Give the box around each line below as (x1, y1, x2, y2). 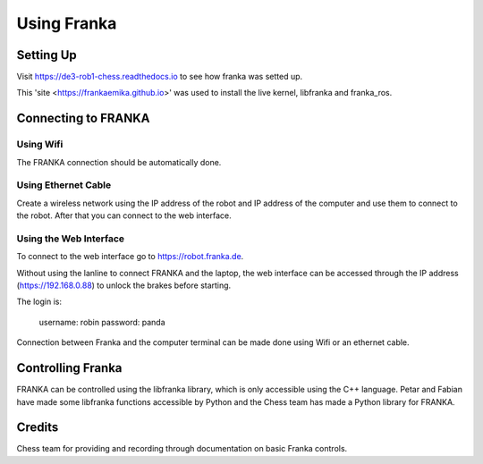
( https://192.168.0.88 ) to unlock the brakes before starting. (16, 280, 232, 291)
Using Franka (16, 13, 117, 33)
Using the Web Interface (16, 232, 125, 245)
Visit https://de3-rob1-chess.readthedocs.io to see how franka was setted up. (16, 72, 303, 82)
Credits (16, 420, 59, 435)
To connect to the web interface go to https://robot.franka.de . (16, 251, 244, 262)
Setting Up (16, 47, 78, 63)
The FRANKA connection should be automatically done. (16, 156, 222, 167)
